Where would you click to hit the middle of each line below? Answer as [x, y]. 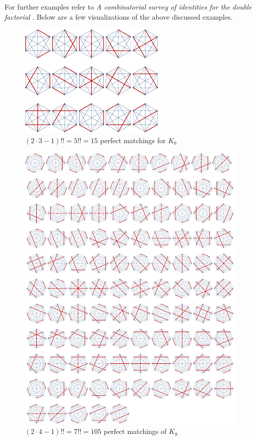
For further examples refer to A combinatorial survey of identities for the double [128, 7]
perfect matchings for [133, 140]
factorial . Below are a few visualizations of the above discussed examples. [119, 16]
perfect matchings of [135, 431]
